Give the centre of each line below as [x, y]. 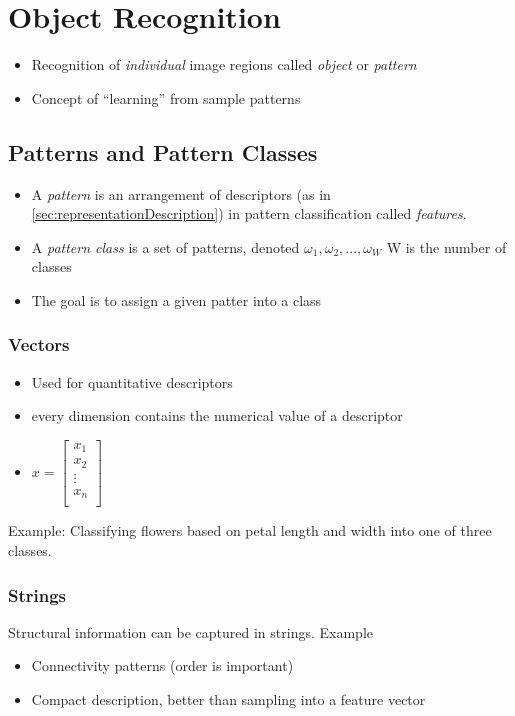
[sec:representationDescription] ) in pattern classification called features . [249, 213]
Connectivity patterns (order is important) [162, 665]
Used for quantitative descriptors [132, 381]
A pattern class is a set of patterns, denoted [165, 246]
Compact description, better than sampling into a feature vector [228, 699]
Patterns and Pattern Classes [163, 151]
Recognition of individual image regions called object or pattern [224, 64]
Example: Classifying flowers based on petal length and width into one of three [250, 530]
